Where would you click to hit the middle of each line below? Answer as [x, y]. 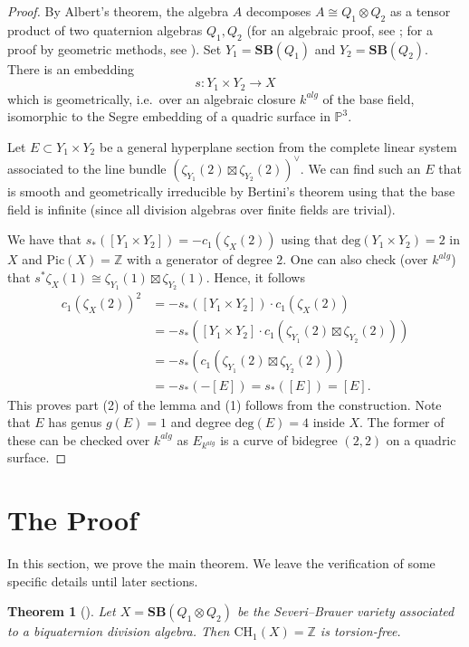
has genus [75, 422]
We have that [45, 239]
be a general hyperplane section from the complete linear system [278, 146]
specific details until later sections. [103, 580]
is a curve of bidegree [279, 439]
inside [329, 422]
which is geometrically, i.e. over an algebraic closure [152, 98]
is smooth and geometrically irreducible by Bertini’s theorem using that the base [231, 190]
